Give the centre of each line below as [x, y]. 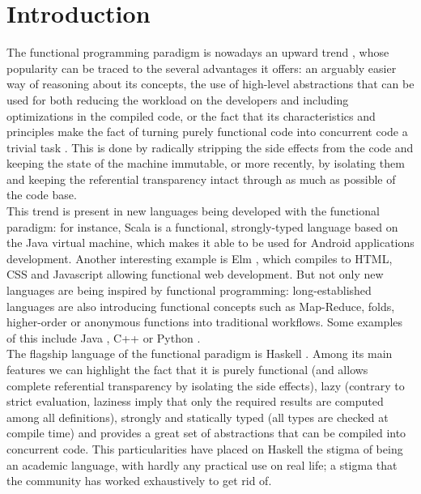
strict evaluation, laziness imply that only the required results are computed [195, 401]
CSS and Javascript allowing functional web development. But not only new [195, 274]
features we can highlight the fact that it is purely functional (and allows [187, 369]
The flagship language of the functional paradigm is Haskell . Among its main [200, 353]
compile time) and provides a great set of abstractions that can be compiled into [206, 433]
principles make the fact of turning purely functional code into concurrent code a [207, 132]
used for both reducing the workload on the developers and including [178, 99]
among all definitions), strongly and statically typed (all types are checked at [198, 417]
